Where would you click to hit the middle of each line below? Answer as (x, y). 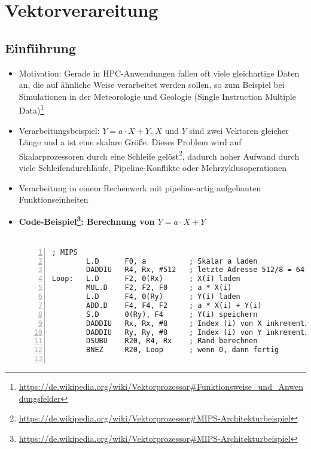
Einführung (41, 48)
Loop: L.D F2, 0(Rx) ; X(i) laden (146, 279)
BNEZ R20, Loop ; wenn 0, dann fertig (183, 350)
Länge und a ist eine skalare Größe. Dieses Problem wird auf (130, 142)
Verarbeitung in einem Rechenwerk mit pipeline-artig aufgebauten (140, 187)
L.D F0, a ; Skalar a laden (172, 261)
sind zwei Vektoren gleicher (239, 130)
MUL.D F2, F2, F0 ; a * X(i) (159, 288)
